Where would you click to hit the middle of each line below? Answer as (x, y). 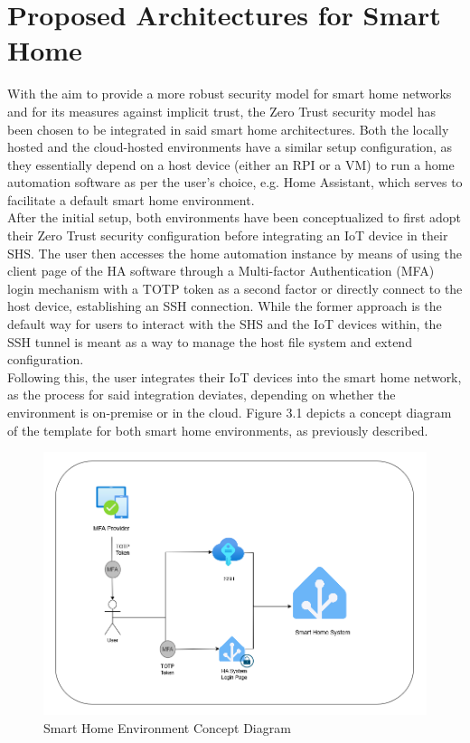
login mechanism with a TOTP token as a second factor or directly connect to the (235, 288)
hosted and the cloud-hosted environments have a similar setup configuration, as (230, 147)
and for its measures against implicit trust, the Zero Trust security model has (222, 111)
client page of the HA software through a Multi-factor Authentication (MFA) (221, 271)
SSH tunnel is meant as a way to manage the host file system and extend (210, 341)
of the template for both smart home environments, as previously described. (218, 430)
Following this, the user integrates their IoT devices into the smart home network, (235, 376)
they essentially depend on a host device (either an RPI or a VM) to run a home (231, 164)
